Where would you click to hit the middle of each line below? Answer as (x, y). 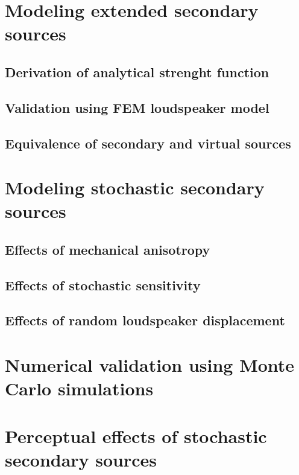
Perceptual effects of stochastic (136, 435)
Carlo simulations (79, 388)
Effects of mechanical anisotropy (108, 249)
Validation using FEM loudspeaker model (137, 107)
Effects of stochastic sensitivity (103, 285)
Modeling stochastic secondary (135, 187)
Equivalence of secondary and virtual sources (148, 143)
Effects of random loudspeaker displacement (145, 320)
